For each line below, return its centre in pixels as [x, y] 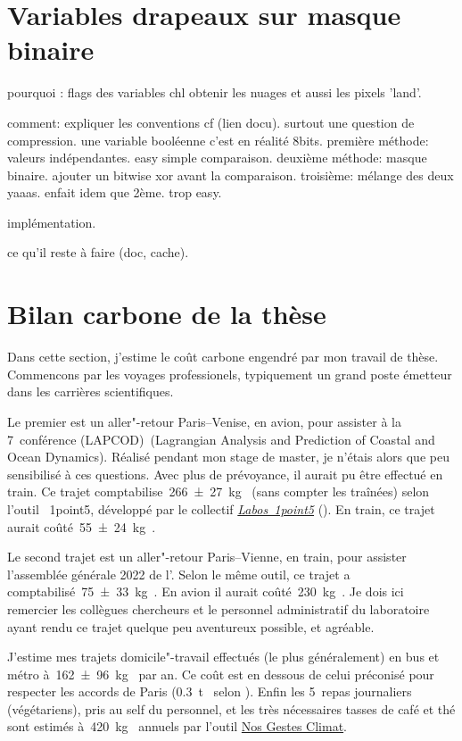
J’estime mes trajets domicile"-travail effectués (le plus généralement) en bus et [223, 657]
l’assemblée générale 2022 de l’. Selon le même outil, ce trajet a [179, 574]
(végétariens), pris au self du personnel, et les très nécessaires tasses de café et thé [231, 708]
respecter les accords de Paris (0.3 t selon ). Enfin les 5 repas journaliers [210, 691]
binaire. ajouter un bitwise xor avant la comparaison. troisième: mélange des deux [231, 175]
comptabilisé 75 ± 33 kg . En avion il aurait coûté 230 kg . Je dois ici [206, 591]
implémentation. [52, 222]
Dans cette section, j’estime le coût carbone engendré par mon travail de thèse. [223, 357]
